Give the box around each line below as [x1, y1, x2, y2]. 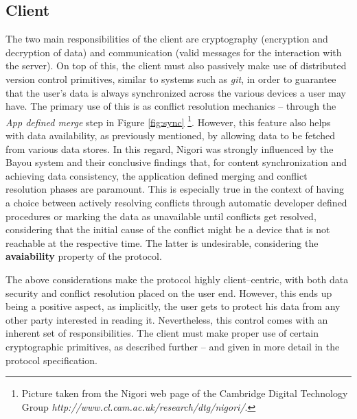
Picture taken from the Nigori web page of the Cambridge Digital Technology [21, 386, 348, 400]
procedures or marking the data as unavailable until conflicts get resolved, [5, 208, 316, 223]
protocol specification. [5, 352, 97, 367]
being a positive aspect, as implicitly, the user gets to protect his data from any [5, 299, 341, 313]
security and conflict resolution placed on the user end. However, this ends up [5, 285, 332, 300]
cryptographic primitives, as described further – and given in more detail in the [5, 339, 340, 353]
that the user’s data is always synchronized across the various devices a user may [5, 85, 346, 99]
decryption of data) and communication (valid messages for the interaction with [5, 45, 342, 59]
